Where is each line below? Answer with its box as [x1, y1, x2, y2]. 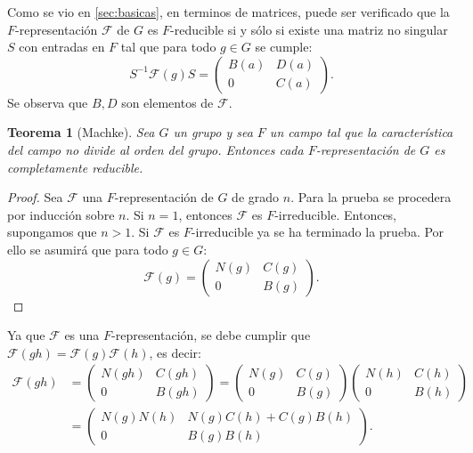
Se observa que [7, 93, 88, 111]
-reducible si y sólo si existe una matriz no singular [170, 20, 448, 38]
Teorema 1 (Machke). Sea [7, 123, 155, 142]
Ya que [7, 326, 45, 344]
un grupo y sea [173, 123, 253, 142]
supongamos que [7, 222, 97, 241]
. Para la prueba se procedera [290, 188, 452, 206]
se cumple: [255, 37, 313, 56]
